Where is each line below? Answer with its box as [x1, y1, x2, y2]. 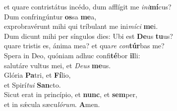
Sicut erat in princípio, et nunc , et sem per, [4, 89, 137, 100]
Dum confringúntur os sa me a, [4, 11, 97, 21]
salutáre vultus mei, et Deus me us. [4, 60, 111, 70]
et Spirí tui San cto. [4, 79, 61, 90]
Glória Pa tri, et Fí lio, [4, 70, 71, 80]
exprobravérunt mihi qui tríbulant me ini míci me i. [4, 21, 158, 31]
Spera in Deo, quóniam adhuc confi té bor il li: [4, 50, 140, 60]
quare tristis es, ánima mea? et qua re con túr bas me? [4, 40, 165, 51]
